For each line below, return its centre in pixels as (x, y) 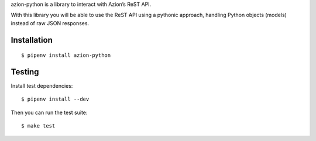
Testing (25, 72)
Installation (32, 40)
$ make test (38, 126)
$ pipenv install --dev (55, 99)
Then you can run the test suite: (49, 112)
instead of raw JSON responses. (50, 23)
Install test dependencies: (42, 86)
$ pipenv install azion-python (66, 55)
